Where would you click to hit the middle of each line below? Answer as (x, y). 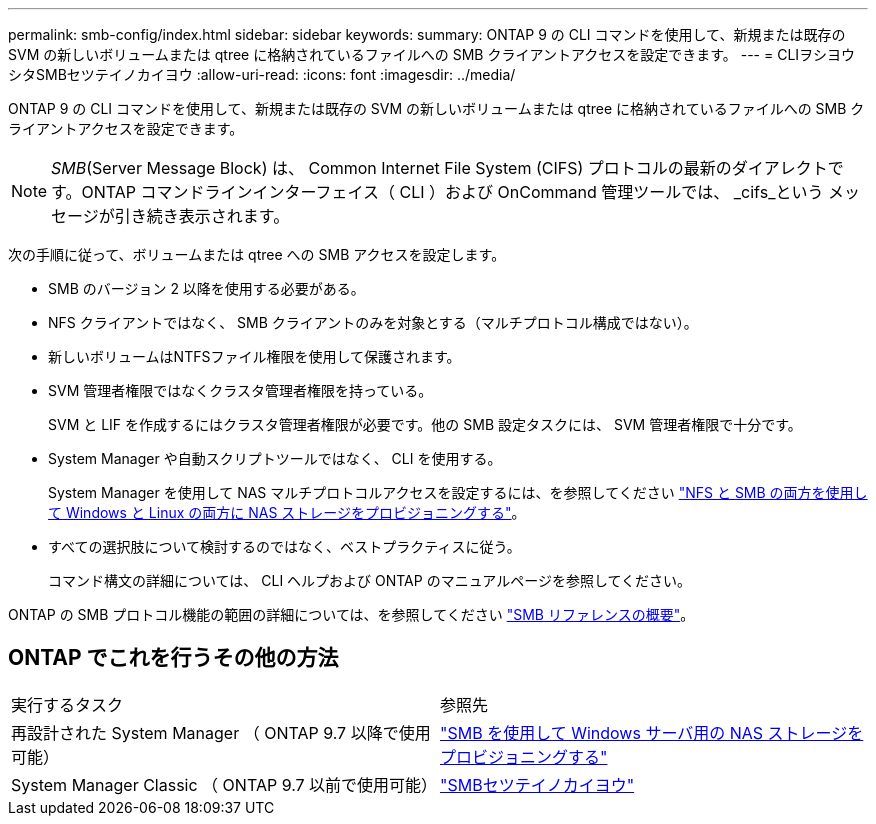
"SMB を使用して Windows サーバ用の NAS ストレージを (652, 732)
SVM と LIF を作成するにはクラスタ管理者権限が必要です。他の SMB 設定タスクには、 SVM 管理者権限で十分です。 (425, 424)
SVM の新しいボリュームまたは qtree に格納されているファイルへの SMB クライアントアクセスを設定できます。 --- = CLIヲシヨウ (432, 54)
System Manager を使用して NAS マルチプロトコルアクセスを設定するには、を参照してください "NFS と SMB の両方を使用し (458, 492)
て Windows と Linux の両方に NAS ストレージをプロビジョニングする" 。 (287, 512)
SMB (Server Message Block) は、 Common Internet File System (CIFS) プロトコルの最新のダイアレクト (439, 168)
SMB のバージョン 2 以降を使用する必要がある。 (206, 288)
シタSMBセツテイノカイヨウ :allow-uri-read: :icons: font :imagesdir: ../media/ (262, 74)
